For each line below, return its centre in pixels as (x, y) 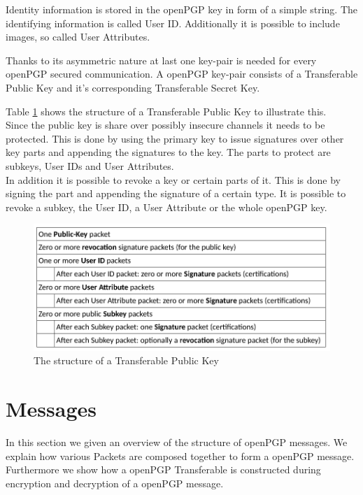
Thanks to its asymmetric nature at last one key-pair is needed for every (161, 60)
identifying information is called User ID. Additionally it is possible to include (173, 23)
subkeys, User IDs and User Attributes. (90, 165)
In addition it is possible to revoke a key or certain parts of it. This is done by (173, 179)
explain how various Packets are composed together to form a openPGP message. (180, 455)
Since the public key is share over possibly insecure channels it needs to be (165, 125)
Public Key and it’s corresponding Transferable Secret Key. (133, 87)
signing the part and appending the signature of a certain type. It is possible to (176, 193)
